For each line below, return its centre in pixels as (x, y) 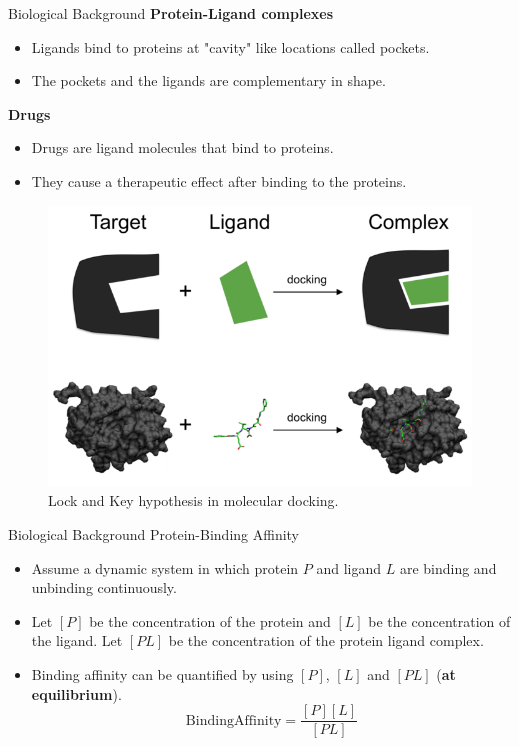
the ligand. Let (77, 640)
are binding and (448, 567)
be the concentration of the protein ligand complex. (326, 640)
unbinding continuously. (104, 587)
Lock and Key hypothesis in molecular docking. (193, 500)
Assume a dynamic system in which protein (165, 567)
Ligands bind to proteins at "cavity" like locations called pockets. (230, 46)
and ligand (349, 567)
